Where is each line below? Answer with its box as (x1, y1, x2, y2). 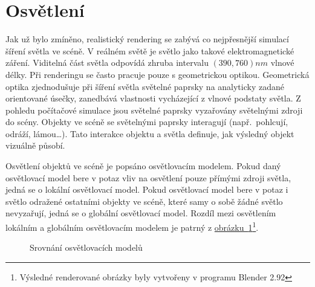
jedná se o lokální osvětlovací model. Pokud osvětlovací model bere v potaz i (5, 183, 288, 196)
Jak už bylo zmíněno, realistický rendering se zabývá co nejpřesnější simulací (5, 33, 289, 45)
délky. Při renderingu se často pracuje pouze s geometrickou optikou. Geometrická (5, 68, 310, 80)
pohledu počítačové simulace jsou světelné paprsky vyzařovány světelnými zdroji (5, 103, 303, 116)
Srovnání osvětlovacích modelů (30, 241, 143, 254)
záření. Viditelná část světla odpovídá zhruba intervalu (5, 56, 209, 69)
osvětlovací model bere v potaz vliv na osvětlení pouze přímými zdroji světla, (5, 171, 291, 184)
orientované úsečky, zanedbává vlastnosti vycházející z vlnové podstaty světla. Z (5, 92, 301, 105)
